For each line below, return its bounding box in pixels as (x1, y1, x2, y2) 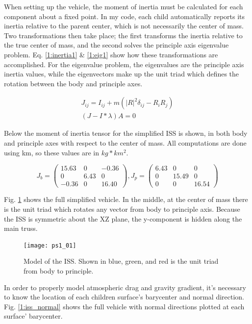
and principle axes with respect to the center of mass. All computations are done (4, 138, 247, 148)
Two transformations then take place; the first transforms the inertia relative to (4, 30, 243, 40)
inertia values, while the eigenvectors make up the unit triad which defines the (4, 69, 239, 79)
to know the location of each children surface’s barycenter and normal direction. (4, 292, 245, 302)
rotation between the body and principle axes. (4, 78, 143, 88)
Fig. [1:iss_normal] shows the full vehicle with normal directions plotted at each (4, 301, 245, 311)
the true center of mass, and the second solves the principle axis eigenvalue (4, 40, 229, 50)
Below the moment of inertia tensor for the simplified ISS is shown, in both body (4, 128, 248, 138)
